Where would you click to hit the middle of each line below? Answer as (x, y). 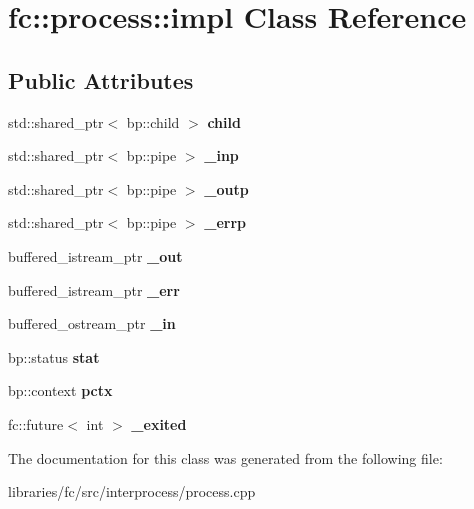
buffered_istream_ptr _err (94, 289)
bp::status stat (54, 356)
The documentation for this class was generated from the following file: (225, 457)
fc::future (36, 423)
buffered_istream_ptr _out (95, 255)
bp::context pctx (60, 390)
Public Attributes (101, 79)
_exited (159, 423)
